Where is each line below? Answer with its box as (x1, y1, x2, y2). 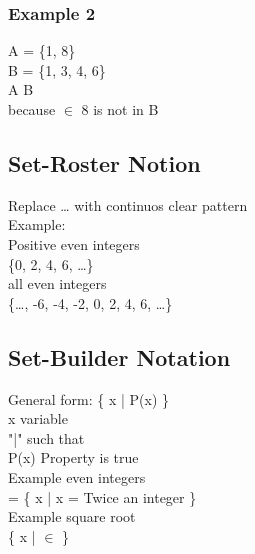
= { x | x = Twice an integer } (8, 486, 197, 507)
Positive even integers (8, 233, 140, 254)
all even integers (8, 273, 107, 294)
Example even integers (8, 466, 146, 487)
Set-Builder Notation (8, 341, 231, 372)
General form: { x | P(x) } (8, 388, 169, 409)
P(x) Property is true (8, 447, 139, 468)
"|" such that (8, 427, 85, 448)
